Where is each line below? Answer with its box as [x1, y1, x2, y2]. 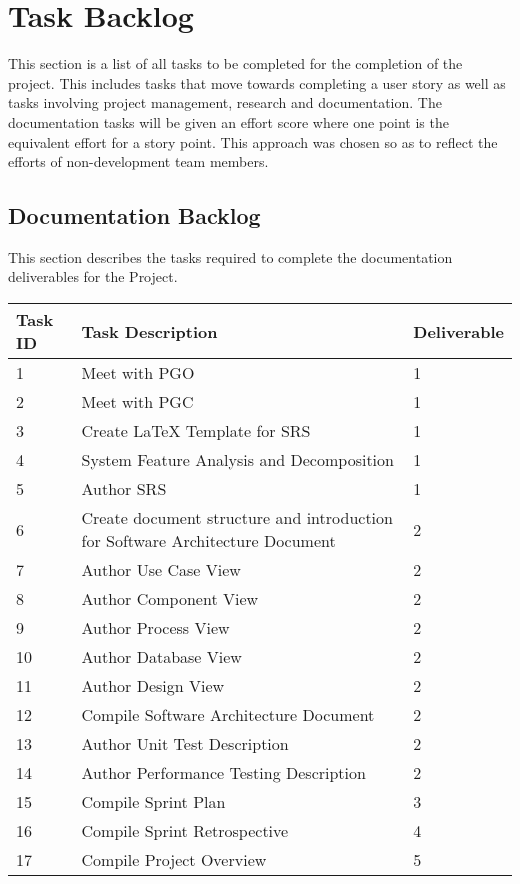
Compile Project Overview [81, 848, 267, 872]
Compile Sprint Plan [81, 790, 226, 814]
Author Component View [81, 587, 259, 611]
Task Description [81, 319, 218, 343]
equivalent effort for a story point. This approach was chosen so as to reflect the [8, 131, 498, 152]
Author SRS [81, 477, 167, 501]
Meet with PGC [81, 390, 194, 414]
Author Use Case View [81, 558, 241, 582]
